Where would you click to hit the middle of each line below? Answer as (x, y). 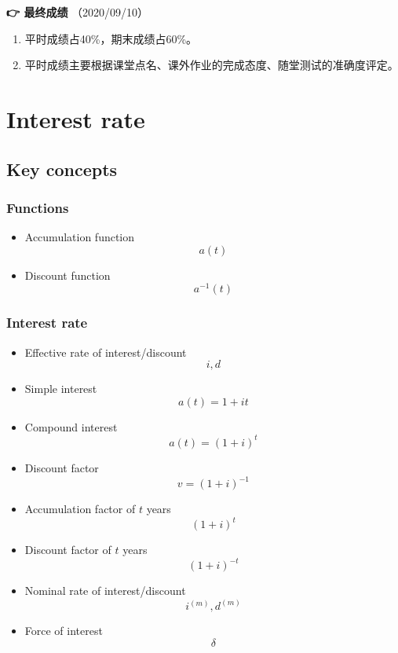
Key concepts (62, 169)
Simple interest (61, 389)
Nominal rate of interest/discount (105, 591)
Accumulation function (80, 237)
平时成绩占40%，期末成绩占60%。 (111, 38)
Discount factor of (68, 550)
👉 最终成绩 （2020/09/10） (78, 12)
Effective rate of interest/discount (106, 352)
